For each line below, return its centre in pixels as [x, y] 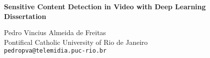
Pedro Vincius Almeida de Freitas [55, 32]
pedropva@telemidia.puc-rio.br [55, 51]
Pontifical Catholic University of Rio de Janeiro [76, 42]
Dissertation [25, 16]
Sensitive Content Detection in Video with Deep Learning [105, 6]
